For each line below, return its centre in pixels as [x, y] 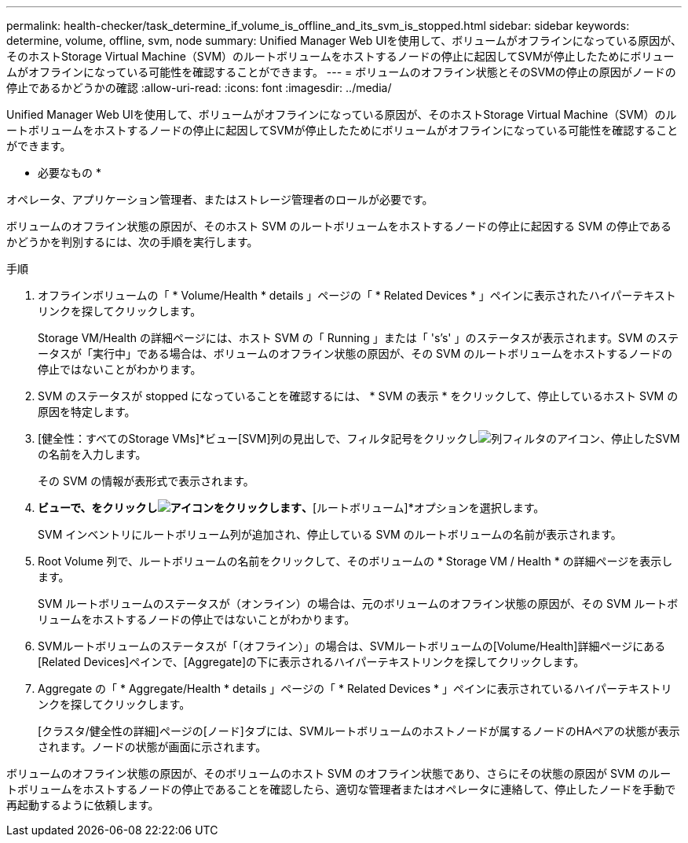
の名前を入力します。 [92, 454]
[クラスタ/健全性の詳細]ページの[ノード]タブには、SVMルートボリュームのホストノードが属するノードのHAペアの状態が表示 [359, 731]
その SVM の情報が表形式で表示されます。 [146, 481]
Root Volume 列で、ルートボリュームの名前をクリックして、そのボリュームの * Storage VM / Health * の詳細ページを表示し [355, 561]
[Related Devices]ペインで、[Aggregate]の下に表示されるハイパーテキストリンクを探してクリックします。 [311, 662]
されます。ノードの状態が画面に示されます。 [152, 747]
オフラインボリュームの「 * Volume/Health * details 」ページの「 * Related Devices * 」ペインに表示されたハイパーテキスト [357, 295]
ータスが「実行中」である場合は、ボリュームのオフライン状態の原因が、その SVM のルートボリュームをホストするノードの [355, 353]
